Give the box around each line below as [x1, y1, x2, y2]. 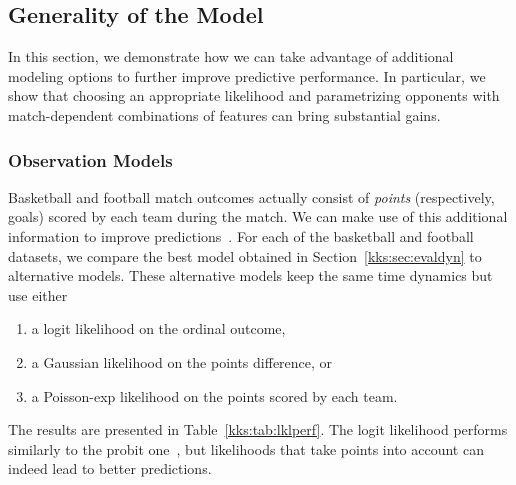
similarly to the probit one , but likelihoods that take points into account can [8, 438, 484, 459]
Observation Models [8, 147, 173, 172]
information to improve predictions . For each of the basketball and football [8, 225, 474, 246]
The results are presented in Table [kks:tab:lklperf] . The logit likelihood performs [8, 419, 508, 440]
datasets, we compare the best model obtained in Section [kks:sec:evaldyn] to [8, 245, 482, 266]
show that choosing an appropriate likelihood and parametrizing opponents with [8, 85, 500, 106]
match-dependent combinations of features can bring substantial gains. [8, 104, 441, 125]
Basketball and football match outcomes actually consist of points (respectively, [8, 186, 495, 207]
